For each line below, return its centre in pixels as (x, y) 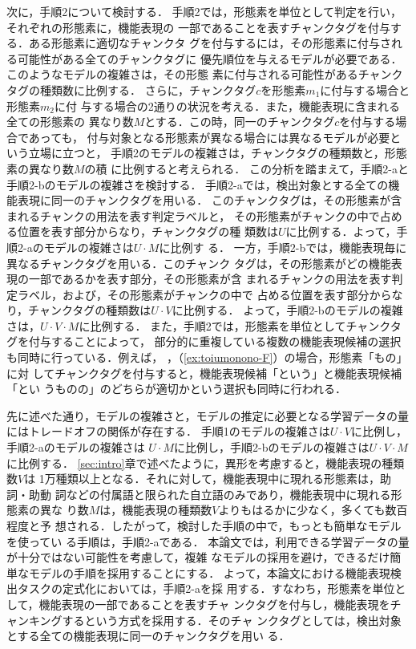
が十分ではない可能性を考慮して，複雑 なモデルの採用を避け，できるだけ (198, 557)
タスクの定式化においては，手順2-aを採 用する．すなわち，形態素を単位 (206, 588)
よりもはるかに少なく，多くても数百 (313, 510)
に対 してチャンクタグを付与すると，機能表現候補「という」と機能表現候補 (204, 373)
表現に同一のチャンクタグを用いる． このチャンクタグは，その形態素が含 (210, 200)
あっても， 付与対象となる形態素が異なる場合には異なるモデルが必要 (209, 137)
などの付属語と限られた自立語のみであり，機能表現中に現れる (228, 494)
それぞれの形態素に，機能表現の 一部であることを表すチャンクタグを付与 (199, 27)
